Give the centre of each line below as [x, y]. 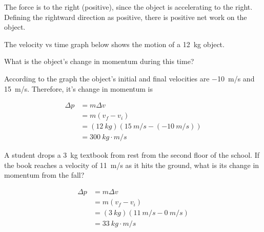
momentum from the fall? [44, 175]
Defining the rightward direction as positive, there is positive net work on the [126, 17]
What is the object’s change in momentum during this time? [99, 61]
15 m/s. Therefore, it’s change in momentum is [78, 88]
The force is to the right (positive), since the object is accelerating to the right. [128, 7]
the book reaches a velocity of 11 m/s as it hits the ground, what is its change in [132, 165]
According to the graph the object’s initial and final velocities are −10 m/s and [129, 78]
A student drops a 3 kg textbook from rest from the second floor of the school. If [132, 155]
